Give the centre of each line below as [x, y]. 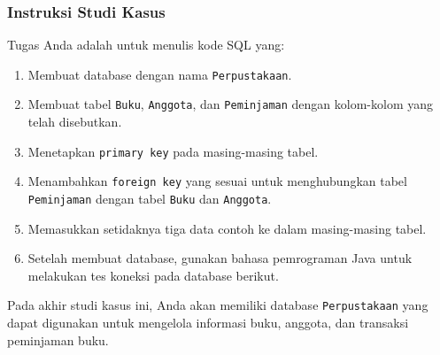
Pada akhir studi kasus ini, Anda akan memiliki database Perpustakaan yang [218, 305]
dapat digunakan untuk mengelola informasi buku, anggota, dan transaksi [208, 323]
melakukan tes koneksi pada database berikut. [153, 275]
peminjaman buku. [58, 340]
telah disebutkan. [75, 122]
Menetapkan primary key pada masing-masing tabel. [173, 151]
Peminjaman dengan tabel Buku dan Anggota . [150, 199]
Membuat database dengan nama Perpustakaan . [160, 74]
